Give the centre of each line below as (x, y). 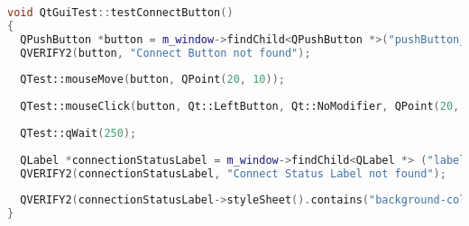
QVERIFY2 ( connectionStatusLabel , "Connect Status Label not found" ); (233, 173)
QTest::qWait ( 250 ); (78, 133)
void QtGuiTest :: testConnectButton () (120, 13)
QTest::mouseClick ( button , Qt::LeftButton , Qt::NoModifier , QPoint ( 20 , (240, 107)
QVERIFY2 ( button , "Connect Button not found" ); (166, 53)
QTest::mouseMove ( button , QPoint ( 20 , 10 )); (152, 80)
